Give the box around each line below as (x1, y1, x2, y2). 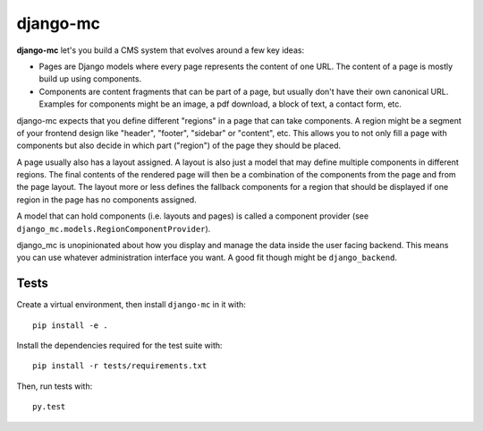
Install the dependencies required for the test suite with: (16, 340, 223, 351)
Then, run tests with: (16, 381, 93, 392)
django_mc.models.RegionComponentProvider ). (16, 223, 211, 234)
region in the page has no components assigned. (16, 194, 197, 205)
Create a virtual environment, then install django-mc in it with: (16, 299, 246, 310)
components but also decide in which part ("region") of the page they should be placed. (16, 140, 342, 151)
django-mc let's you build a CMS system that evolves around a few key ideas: (16, 45, 304, 56)
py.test (32, 401, 66, 412)
